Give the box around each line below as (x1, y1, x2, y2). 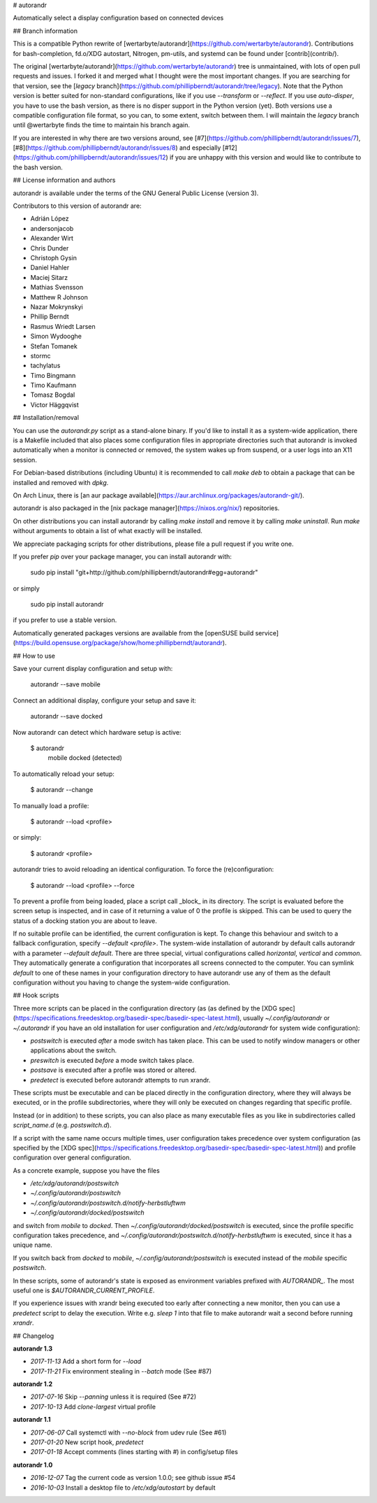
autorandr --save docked (30, 712, 103, 721)
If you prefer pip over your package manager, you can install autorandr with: (13, 552, 232, 560)
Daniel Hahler (30, 263, 70, 272)
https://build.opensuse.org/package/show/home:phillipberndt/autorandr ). (15, 639, 227, 647)
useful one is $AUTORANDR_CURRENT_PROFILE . (13, 1286, 155, 1294)
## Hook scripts (13, 991, 59, 1000)
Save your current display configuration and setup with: (13, 665, 173, 673)
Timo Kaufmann (30, 381, 77, 390)
